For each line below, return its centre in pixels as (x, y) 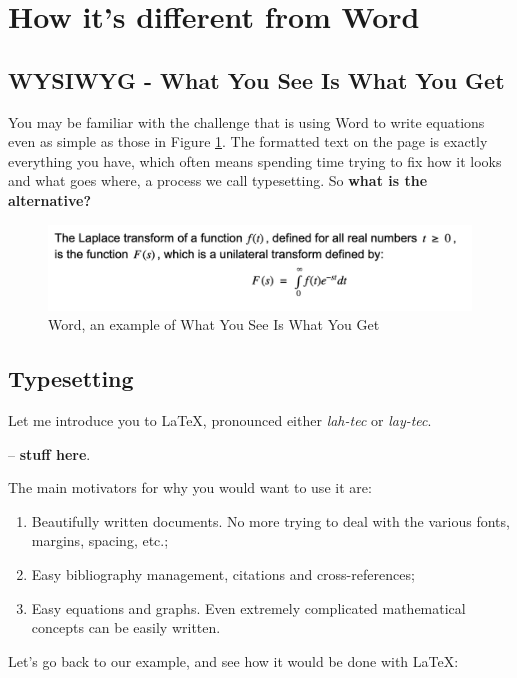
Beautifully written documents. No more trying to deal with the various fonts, (270, 520)
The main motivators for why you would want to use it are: (190, 487)
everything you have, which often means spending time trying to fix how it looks (255, 160)
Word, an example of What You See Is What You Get (214, 324)
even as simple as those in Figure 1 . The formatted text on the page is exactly (248, 141)
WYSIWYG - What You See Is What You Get (256, 79)
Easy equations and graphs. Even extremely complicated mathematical (248, 607)
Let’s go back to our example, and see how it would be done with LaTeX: (233, 660)
